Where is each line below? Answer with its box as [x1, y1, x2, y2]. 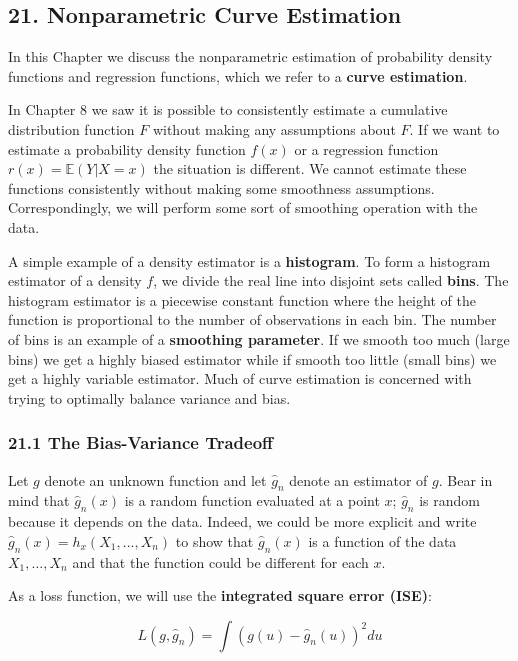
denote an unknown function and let [44, 469, 267, 490]
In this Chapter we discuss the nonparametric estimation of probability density [8, 46, 493, 67]
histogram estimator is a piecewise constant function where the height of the [8, 289, 476, 310]
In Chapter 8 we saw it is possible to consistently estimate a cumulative [8, 99, 448, 120]
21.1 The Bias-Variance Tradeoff [8, 430, 274, 455]
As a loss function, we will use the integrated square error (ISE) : [8, 585, 432, 606]
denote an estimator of [289, 469, 428, 490]
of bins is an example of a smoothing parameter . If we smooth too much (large [8, 328, 510, 349]
